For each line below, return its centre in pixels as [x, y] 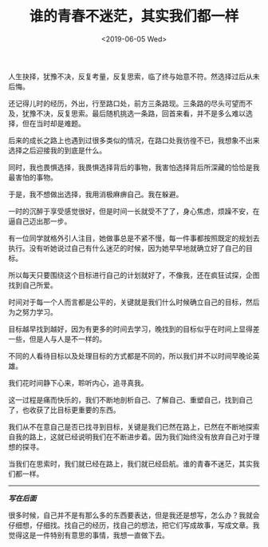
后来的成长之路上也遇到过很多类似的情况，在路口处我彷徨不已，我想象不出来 [134, 140]
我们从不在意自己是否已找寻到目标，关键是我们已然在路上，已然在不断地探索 [134, 426]
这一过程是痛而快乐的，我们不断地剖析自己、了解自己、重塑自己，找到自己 [130, 399]
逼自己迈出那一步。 [40, 221]
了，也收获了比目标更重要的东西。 [64, 410]
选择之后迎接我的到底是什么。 [57, 150]
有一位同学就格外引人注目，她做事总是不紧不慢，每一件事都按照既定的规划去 [134, 238]
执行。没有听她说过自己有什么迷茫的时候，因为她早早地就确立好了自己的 [127, 248]
